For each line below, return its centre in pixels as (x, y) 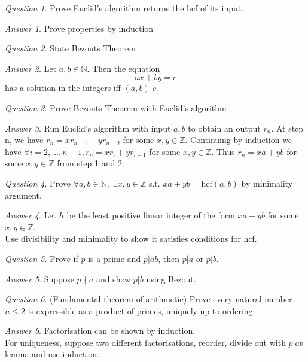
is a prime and (115, 258)
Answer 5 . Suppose (39, 279)
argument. (23, 195)
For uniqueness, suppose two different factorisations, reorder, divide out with (145, 342)
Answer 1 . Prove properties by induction (79, 28)
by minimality (267, 183)
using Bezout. (171, 279)
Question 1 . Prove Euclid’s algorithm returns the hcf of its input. (124, 8)
